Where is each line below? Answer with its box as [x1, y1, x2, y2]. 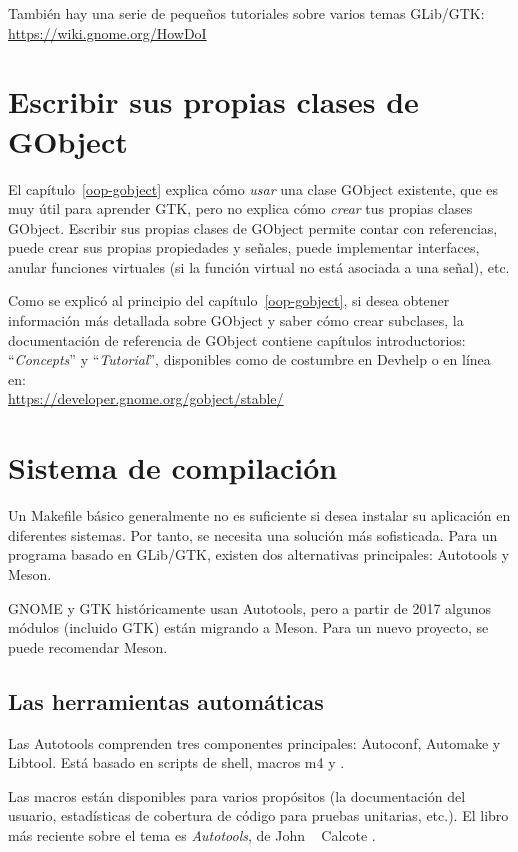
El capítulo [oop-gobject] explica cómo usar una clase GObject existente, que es [8, 178, 499, 199]
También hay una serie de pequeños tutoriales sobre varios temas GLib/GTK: [8, 3, 485, 23]
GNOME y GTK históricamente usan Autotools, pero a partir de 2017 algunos [8, 597, 492, 618]
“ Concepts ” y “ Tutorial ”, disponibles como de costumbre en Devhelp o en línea [8, 349, 491, 370]
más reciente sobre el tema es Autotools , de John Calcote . [8, 824, 376, 845]
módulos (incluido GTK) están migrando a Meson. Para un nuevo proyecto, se [8, 617, 489, 638]
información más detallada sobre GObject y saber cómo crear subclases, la [8, 310, 464, 331]
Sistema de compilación [8, 447, 338, 488]
